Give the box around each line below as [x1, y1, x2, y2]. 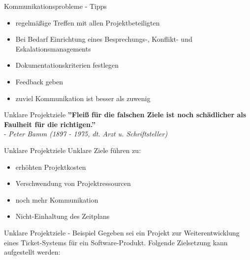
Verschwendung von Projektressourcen [15, 178, 131, 188]
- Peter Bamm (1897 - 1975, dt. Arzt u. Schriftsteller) [4, 129, 168, 139]
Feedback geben [15, 76, 63, 86]
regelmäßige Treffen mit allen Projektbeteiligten [15, 17, 160, 27]
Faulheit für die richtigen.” [4, 119, 96, 129]
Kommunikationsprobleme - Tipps [4, 1, 107, 11]
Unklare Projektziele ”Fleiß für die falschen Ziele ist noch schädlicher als [4, 109, 247, 120]
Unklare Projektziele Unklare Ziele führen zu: [4, 145, 141, 155]
